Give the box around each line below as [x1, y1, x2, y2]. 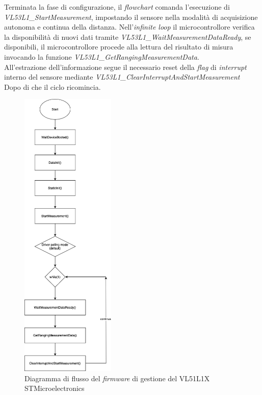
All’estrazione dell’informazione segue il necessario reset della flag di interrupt [4, 61, 247, 72]
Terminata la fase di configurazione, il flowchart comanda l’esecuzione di [4, 2, 230, 12]
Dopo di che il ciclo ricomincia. [4, 81, 101, 92]
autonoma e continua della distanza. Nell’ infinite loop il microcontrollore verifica [4, 21, 255, 32]
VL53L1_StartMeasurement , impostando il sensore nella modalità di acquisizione [4, 11, 258, 22]
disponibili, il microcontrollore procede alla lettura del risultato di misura [4, 41, 233, 52]
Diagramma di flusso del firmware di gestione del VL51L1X [24, 373, 210, 383]
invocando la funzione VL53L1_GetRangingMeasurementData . [4, 51, 199, 62]
